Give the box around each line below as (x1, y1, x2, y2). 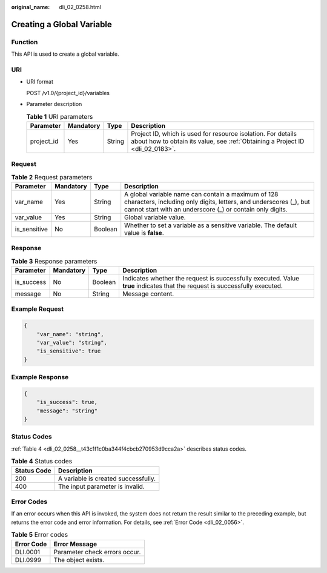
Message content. (122, 290, 174, 298)
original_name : (11, 4, 50, 10)
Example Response (11, 373, 69, 382)
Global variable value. (124, 213, 186, 221)
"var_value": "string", (36, 339, 107, 346)
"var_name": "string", (36, 331, 104, 337)
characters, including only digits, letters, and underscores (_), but (124, 197, 310, 206)
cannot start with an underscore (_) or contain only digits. (124, 205, 288, 213)
